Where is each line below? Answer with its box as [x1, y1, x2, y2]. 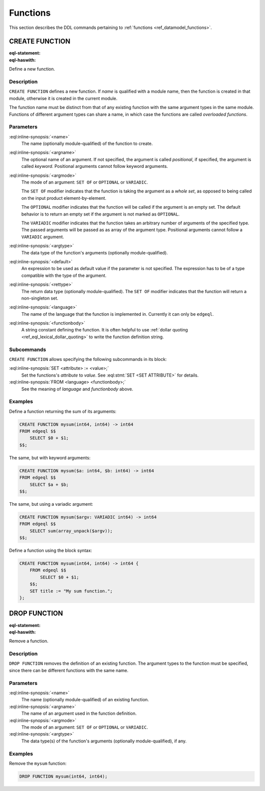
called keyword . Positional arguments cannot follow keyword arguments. [21, 164, 168, 169]
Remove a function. [9, 638, 49, 644]
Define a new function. [9, 66, 55, 72]
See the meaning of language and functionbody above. [21, 386, 133, 392]
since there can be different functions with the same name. [9, 667, 129, 673]
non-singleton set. [21, 295, 58, 301]
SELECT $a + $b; [29, 482, 69, 487]
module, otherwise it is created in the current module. [9, 95, 118, 101]
